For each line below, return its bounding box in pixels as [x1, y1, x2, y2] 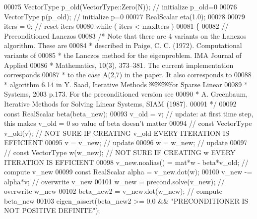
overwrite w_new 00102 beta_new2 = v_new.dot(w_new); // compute [4, 186, 222, 196]
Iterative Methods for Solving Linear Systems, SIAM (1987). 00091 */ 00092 [4, 98, 237, 109]
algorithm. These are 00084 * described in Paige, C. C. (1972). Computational [4, 40, 242, 51]
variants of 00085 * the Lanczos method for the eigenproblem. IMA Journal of [4, 50, 242, 60]
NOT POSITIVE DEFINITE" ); [4, 205, 100, 216]
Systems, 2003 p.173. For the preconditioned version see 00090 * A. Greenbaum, [4, 89, 248, 99]
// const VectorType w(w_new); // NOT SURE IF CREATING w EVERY [4, 147, 236, 157]
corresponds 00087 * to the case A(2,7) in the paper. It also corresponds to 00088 [4, 69, 252, 80]
